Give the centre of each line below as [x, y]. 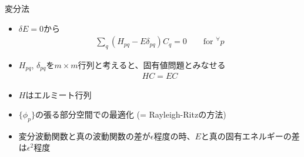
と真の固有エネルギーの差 [250, 136]
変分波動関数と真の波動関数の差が [84, 136]
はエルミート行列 [59, 94]
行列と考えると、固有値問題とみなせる [152, 65]
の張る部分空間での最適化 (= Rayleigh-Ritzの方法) [131, 114]
